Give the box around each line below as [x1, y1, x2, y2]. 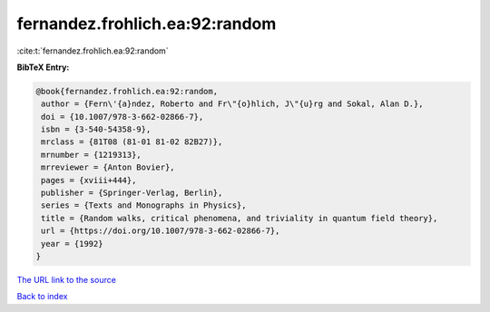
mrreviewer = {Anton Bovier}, [41, 162, 176, 172]
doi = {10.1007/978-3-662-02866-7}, [41, 112, 204, 122]
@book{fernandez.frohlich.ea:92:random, [35, 86, 218, 96]
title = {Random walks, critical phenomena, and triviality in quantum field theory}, [41, 213, 438, 223]
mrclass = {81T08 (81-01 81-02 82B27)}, [41, 137, 223, 147]
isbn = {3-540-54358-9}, [41, 124, 152, 135]
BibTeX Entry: [16, 62, 70, 73]
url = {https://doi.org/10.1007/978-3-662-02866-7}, [41, 226, 280, 236]
